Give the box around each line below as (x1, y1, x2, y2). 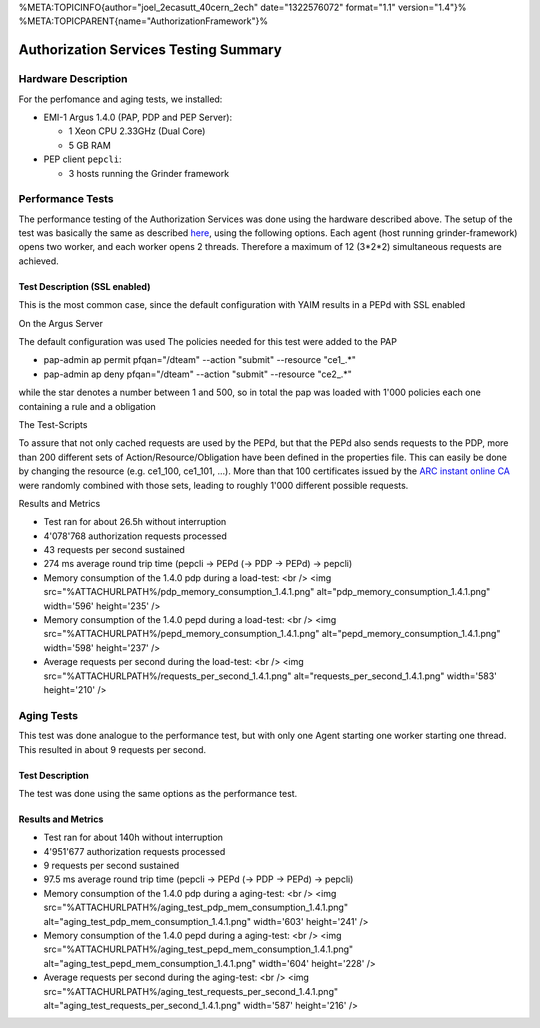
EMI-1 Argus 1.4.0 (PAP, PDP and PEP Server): (43, 111, 233, 123)
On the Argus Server (18, 317, 104, 329)
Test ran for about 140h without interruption (43, 831, 224, 844)
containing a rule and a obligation (18, 400, 157, 412)
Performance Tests (18, 192, 114, 206)
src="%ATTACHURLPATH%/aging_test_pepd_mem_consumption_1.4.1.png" (43, 943, 354, 955)
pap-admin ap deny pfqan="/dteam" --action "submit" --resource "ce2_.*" (43, 368, 352, 380)
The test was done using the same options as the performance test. (18, 787, 298, 799)
